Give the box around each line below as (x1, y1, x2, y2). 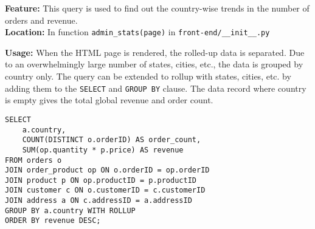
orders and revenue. (5, 13, 78, 26)
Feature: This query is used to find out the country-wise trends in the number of (5, 2, 310, 14)
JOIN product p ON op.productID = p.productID (5, 176, 196, 185)
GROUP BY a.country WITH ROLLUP (5, 206, 136, 215)
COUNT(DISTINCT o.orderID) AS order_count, (22, 135, 201, 145)
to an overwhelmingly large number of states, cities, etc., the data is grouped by (5, 58, 303, 70)
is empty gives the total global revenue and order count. (5, 94, 213, 106)
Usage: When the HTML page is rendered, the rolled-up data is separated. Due (5, 46, 305, 58)
